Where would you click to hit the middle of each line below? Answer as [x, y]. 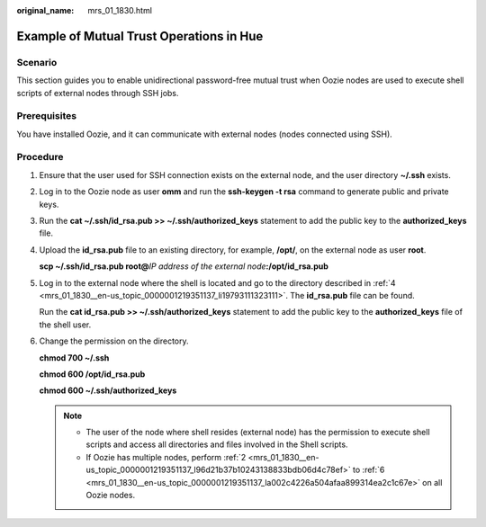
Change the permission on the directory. [114, 341]
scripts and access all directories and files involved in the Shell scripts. [217, 444]
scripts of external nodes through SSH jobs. [98, 93]
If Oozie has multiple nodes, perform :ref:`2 [166, 457]
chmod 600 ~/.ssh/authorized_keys [108, 390]
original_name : [45, 10]
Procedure [40, 157]
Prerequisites [46, 116]
